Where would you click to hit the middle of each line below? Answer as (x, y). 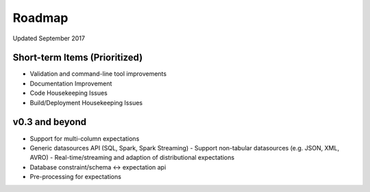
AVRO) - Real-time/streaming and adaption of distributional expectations (132, 158)
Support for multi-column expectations (85, 138)
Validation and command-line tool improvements (98, 74)
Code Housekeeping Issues (69, 93)
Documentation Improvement (71, 83)
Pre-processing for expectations (75, 177)
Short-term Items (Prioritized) (78, 58)
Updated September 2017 (49, 38)
